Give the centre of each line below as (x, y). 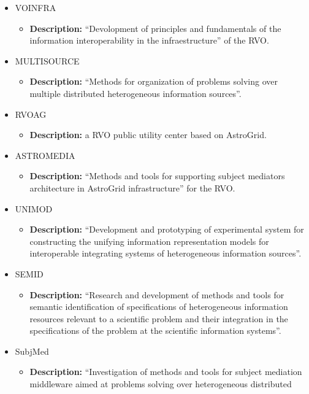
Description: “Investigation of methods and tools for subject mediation (166, 372)
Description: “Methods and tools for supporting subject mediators (157, 176)
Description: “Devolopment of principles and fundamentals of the (155, 28)
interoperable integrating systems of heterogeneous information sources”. (166, 253)
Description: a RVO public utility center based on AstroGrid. (148, 135)
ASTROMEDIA (45, 155)
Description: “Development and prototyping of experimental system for (167, 229)
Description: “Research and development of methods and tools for (157, 294)
